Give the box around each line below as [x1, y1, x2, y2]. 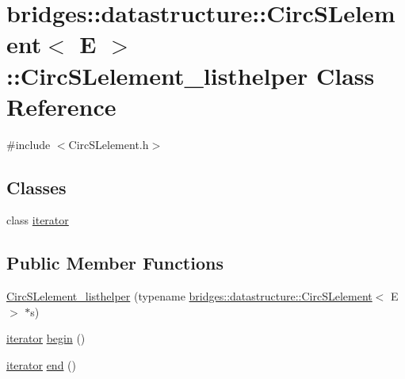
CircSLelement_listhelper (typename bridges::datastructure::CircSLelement [6, 288, 373, 304]
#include [6, 136, 51, 152]
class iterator [6, 212, 69, 228]
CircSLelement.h [68, 136, 149, 152]
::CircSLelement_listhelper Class [6, 59, 375, 91]
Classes [6, 174, 67, 199]
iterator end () [6, 357, 77, 373]
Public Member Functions [6, 251, 224, 275]
